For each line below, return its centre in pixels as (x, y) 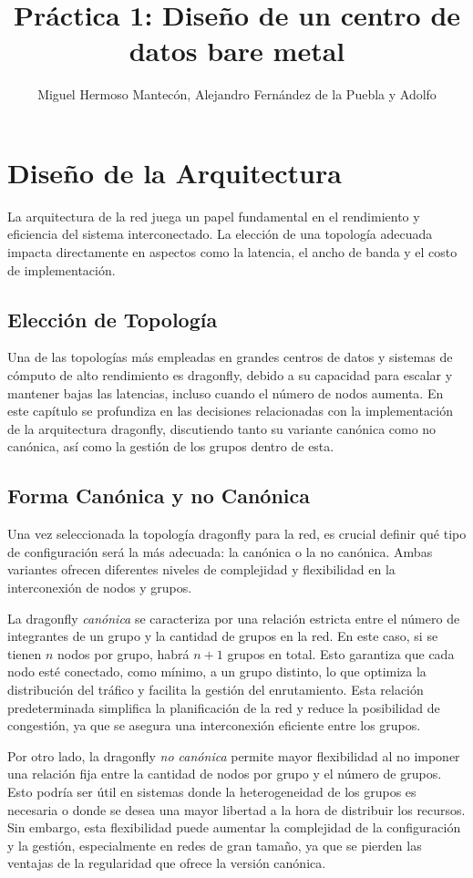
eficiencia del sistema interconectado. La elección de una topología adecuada (220, 234)
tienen (25, 653)
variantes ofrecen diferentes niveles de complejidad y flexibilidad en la (201, 569)
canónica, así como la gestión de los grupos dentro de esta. (171, 446)
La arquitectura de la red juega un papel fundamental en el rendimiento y (214, 216)
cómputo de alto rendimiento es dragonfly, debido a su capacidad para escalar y (230, 375)
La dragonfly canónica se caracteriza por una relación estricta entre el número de (234, 618)
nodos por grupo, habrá (123, 653)
